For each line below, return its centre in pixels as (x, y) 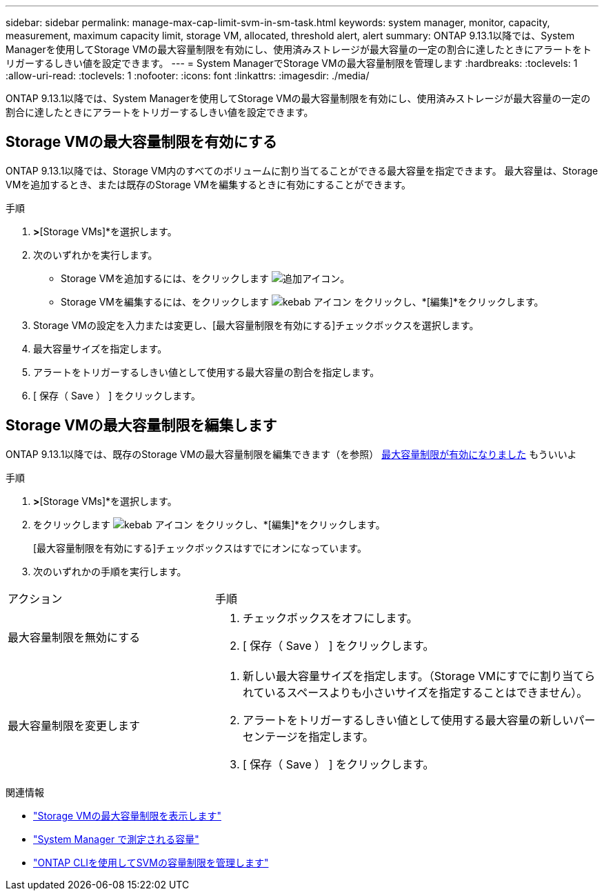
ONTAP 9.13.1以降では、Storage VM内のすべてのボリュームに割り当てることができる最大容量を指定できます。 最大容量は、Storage (302, 170)
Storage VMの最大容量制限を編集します (141, 426)
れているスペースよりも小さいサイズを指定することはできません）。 (415, 692)
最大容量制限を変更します (74, 725)
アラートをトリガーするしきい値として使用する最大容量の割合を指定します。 (207, 372)
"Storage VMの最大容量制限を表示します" (127, 815)
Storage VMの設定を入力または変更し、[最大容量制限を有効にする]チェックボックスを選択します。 (256, 325)
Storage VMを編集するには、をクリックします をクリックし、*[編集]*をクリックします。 (302, 301)
